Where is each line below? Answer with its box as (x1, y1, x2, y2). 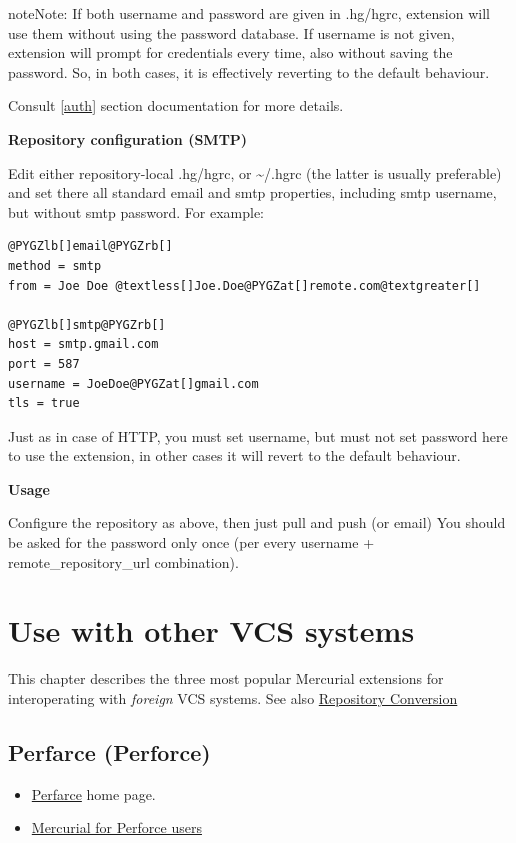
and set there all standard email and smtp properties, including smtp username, (8, 182, 497, 203)
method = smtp (8, 258, 102, 273)
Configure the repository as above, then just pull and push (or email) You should (8, 512, 506, 533)
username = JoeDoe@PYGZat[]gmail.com (8, 376, 259, 391)
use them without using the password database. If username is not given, (8, 22, 455, 43)
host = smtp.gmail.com (8, 337, 159, 352)
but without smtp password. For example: (8, 201, 265, 222)
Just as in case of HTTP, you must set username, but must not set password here (8, 425, 508, 446)
